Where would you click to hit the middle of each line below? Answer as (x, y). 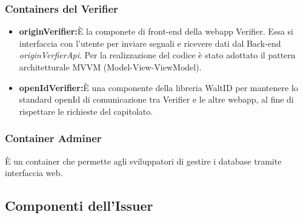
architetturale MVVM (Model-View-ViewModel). (110, 67)
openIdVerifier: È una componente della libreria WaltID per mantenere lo (158, 87)
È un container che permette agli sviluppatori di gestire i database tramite (143, 161)
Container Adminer (53, 138)
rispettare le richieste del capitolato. (86, 111)
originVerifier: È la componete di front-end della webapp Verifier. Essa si (156, 31)
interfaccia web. (34, 173)
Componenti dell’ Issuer (79, 206)
